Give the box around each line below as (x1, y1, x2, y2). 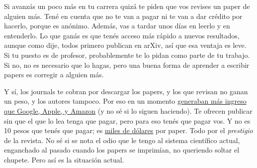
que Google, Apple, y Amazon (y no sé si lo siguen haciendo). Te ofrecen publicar (4, 105, 253, 116)
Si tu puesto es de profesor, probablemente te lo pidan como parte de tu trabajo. (4, 49, 250, 60)
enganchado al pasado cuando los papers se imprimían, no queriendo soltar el (4, 145, 240, 155)
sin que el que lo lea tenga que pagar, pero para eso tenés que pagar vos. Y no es (4, 115, 251, 126)
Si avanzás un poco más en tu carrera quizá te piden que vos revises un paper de (4, 1, 250, 11)
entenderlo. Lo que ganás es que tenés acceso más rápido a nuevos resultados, (4, 30, 240, 40)
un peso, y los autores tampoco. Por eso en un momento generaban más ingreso (4, 96, 247, 106)
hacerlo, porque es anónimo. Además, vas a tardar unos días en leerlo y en (4, 20, 230, 31)
